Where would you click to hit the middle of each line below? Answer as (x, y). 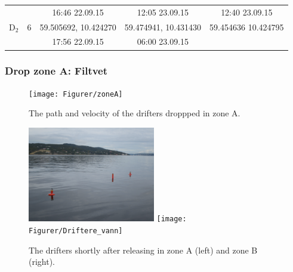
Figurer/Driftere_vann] (76, 231)
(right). (42, 262)
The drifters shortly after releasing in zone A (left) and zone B (143, 250)
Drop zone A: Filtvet (56, 71)
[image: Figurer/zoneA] (76, 94)
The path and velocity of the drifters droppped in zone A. (135, 113)
